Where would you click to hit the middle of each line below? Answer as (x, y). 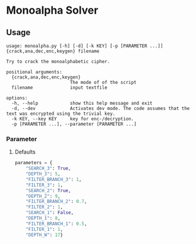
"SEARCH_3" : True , (48, 168)
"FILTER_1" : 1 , (45, 229)
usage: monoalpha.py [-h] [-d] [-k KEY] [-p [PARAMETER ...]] (85, 46)
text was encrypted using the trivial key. (61, 114)
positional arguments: (34, 72)
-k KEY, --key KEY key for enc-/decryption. (73, 119)
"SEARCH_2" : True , (48, 190)
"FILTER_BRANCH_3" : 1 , (54, 179)
